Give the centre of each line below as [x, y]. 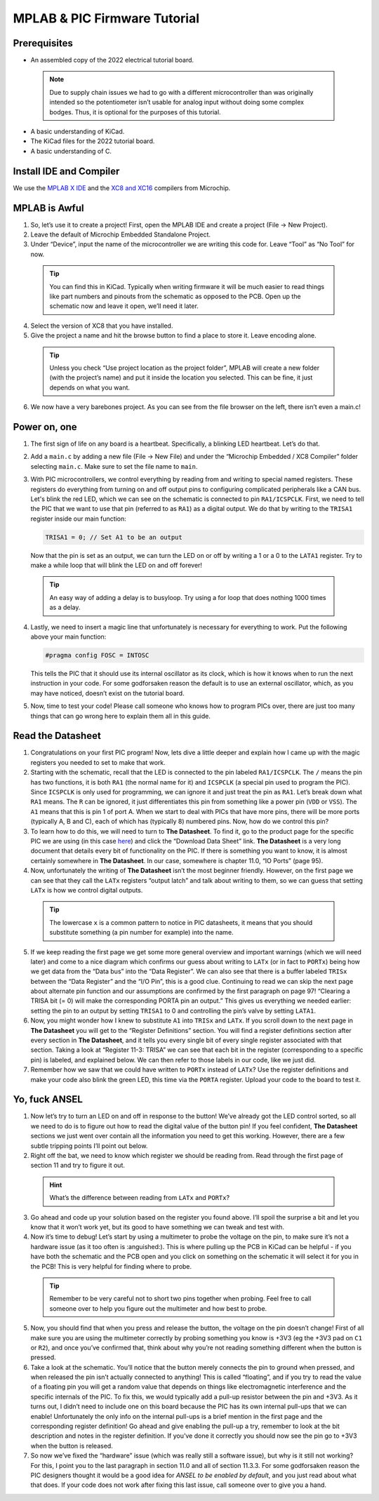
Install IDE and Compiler [66, 171]
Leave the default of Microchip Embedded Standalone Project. [120, 234]
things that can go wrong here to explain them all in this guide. [120, 716]
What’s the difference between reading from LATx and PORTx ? [140, 1198]
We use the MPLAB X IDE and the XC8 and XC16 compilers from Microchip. [122, 188]
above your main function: [68, 637]
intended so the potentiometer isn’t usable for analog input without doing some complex [177, 102]
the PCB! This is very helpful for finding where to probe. [111, 1266]
